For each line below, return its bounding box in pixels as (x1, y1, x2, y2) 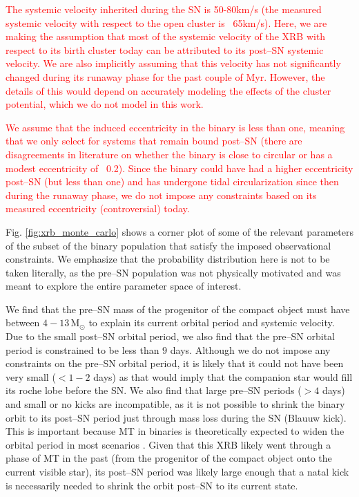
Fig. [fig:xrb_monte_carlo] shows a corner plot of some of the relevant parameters (6, 224, 353, 238)
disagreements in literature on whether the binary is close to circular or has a (6, 147, 333, 161)
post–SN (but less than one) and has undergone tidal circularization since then (6, 174, 339, 189)
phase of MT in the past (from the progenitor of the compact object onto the (6, 451, 332, 465)
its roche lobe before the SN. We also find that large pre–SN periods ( (6, 383, 302, 397)
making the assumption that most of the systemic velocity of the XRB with (6, 29, 326, 44)
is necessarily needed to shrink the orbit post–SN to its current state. (6, 478, 298, 492)
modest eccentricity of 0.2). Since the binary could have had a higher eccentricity (6, 160, 353, 175)
